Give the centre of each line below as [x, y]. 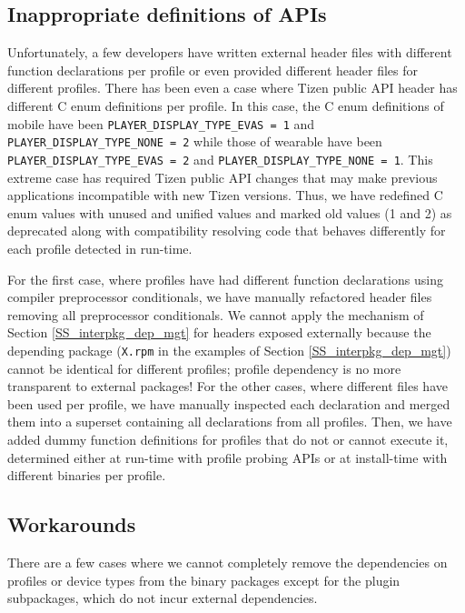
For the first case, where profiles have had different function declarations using [225, 279]
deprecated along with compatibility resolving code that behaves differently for [227, 231]
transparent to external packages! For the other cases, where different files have [228, 386]
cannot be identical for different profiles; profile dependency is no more [204, 368]
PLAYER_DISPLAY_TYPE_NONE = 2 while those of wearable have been [195, 141]
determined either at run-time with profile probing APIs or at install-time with [228, 457]
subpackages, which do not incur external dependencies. [163, 598]
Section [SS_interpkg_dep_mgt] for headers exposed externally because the [219, 332]
